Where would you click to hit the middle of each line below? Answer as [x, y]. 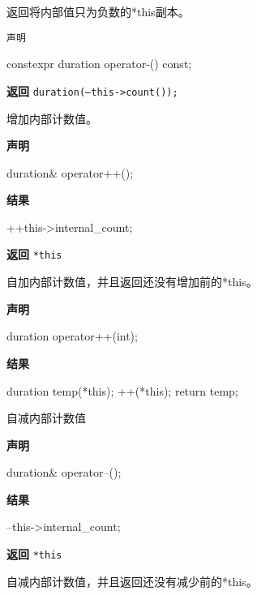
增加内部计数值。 [52, 118]
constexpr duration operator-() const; [99, 64]
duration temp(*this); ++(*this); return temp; [122, 390]
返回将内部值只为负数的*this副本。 [98, 11]
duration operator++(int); [72, 336]
